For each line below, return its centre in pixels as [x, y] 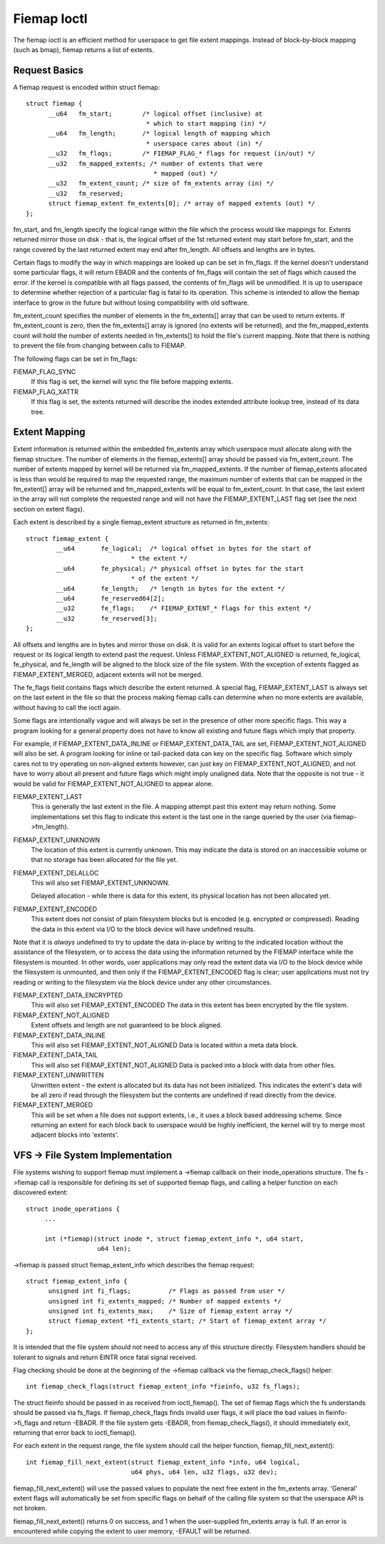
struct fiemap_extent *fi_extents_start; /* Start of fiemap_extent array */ [188, 1321]
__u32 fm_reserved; [86, 193]
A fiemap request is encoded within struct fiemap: [87, 87]
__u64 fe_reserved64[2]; [111, 598]
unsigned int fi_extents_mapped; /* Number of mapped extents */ [165, 1301]
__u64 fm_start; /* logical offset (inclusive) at [155, 113]
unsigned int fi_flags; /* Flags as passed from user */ [166, 1291]
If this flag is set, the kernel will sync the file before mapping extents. [132, 382]
